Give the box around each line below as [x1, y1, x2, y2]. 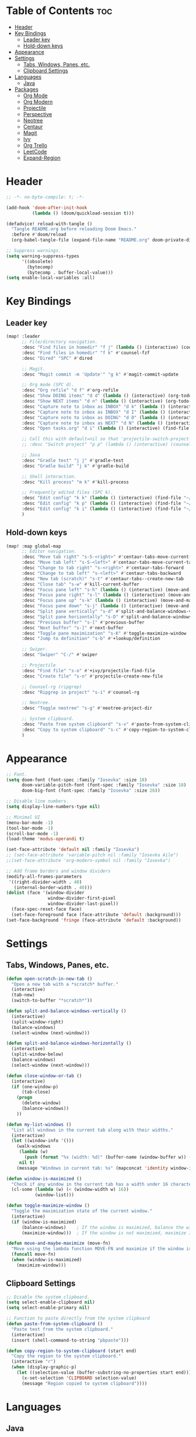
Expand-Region [23, 154, 61, 161]
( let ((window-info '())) [11, 1138, 75, 1144]
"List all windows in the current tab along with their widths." [11, 1127, 174, 1133]
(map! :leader [6, 333, 41, 339]
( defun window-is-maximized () [6, 1176, 82, 1181]
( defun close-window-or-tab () [6, 1072, 82, 1079]
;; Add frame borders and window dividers [6, 868, 111, 874]
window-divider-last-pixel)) [47, 901, 118, 907]
